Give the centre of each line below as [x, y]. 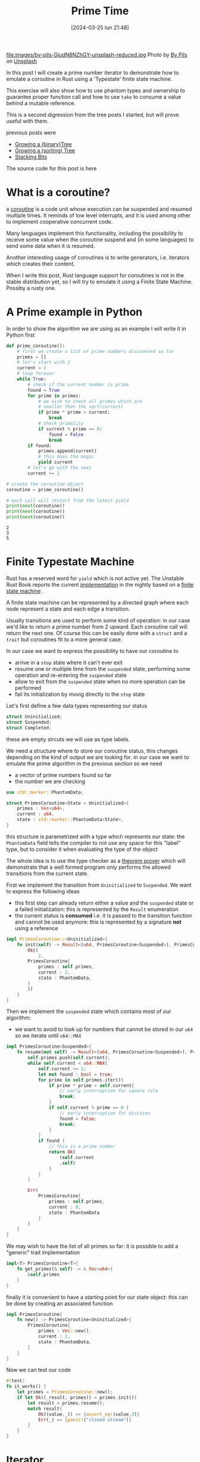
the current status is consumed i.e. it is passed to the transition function [103, 915]
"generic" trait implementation [43, 1253]
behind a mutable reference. [41, 103]
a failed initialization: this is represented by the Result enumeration [96, 909]
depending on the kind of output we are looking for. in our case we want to [98, 757]
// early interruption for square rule [109, 1091]
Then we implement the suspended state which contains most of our [89, 1011]
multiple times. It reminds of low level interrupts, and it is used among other [99, 215]
